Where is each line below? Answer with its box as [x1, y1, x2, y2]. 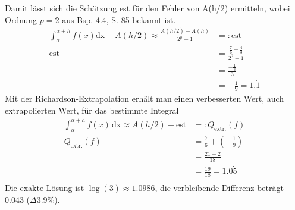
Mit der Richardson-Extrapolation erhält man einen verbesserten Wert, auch [5, 92, 284, 105]
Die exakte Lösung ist [5, 181, 84, 194]
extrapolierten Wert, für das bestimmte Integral [5, 104, 179, 116]
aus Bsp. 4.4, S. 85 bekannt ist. [62, 13, 176, 26]
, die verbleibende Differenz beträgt [155, 181, 284, 194]
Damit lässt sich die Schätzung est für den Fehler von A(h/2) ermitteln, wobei [5, 2, 290, 14]
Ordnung [5, 13, 37, 26]
